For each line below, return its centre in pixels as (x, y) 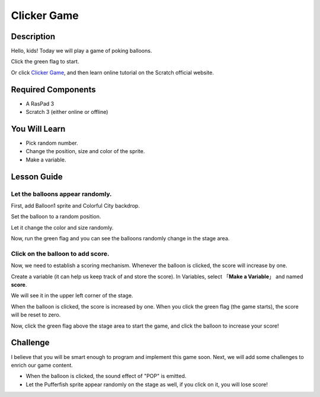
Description (33, 36)
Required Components (53, 89)
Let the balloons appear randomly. (61, 194)
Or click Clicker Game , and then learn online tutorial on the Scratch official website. (113, 72)
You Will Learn (38, 128)
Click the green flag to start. (45, 62)
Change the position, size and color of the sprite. (85, 151)
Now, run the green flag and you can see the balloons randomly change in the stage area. (120, 239)
